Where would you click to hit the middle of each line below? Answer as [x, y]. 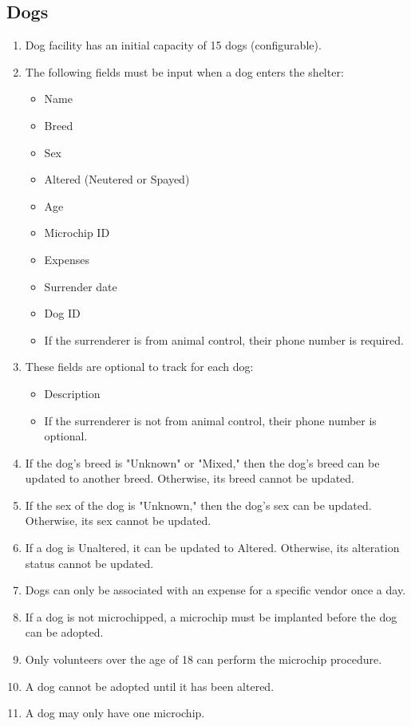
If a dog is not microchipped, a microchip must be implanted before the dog [211, 616]
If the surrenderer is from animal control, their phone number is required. [224, 339]
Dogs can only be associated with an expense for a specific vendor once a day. [215, 590]
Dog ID [62, 313]
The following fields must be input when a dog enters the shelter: [184, 71]
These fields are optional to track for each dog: [139, 367]
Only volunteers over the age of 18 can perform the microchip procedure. [204, 659]
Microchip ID [77, 233]
